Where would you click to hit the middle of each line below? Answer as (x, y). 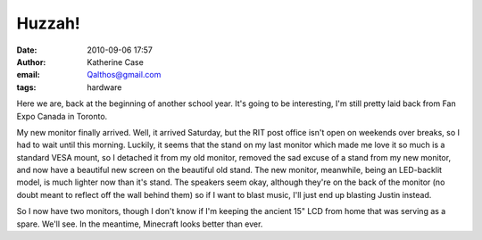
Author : (31, 62)
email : (28, 75)
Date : (27, 50)
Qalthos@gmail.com (124, 75)
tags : (26, 87)
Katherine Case (116, 62)
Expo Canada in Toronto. (62, 116)
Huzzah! (48, 23)
